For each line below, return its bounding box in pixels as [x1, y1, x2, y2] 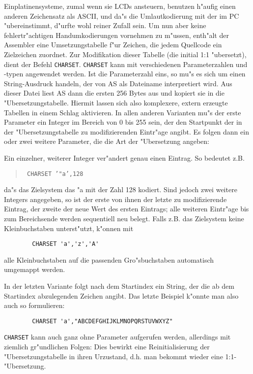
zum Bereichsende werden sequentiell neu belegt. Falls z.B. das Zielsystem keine [4, 213, 244, 223]
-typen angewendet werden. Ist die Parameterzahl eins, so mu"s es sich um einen [4, 68, 246, 79]
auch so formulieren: [4, 300, 65, 310]
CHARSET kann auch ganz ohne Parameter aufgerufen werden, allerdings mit [4, 332, 231, 342]
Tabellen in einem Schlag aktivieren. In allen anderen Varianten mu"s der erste [4, 107, 241, 117]
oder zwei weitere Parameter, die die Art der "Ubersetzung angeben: [4, 136, 209, 146]
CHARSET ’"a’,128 [27, 170, 84, 177]
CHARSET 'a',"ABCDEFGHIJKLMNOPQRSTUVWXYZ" [32, 317, 173, 325]
